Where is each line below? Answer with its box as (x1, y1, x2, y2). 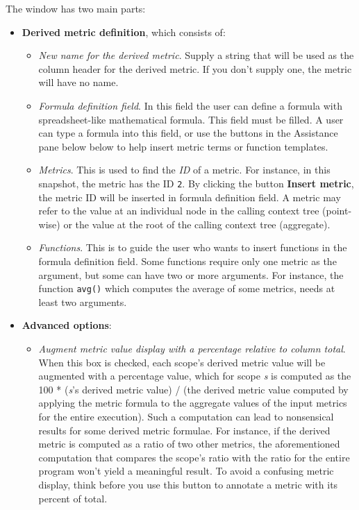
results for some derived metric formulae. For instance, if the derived (38, 423, 331, 437)
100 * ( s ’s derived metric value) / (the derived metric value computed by (38, 382, 349, 396)
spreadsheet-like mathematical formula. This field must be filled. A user (38, 112, 344, 126)
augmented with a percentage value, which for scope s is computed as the (38, 368, 351, 383)
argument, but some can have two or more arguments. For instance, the (38, 267, 344, 282)
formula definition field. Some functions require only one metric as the (38, 253, 337, 268)
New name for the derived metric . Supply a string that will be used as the (38, 48, 354, 62)
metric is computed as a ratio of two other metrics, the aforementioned (38, 436, 340, 451)
